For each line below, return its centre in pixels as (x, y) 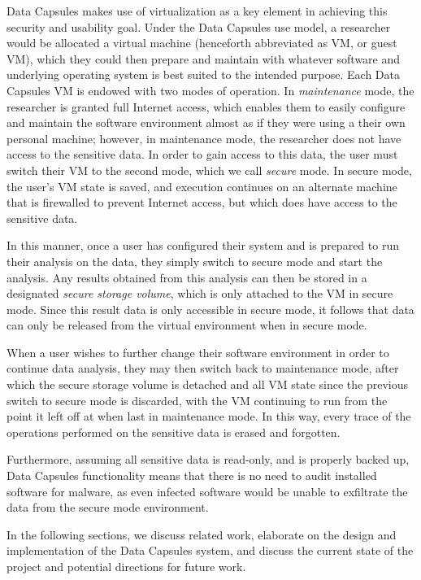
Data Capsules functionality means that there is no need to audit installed (192, 475)
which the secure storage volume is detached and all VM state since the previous (208, 384)
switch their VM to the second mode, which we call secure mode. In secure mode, (209, 170)
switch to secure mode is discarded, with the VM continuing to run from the (197, 400)
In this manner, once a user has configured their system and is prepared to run (203, 245)
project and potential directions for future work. (126, 566)
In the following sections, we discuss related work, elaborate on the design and (202, 534)
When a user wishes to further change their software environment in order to (198, 352)
